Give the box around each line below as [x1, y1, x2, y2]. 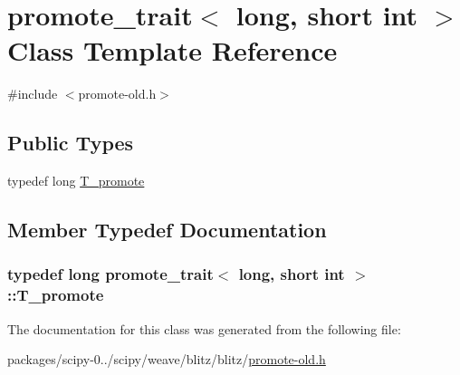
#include [7, 84, 58, 103]
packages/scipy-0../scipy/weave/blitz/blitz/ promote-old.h [7, 350, 326, 369]
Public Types [7, 129, 134, 157]
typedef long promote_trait [7, 263, 214, 285]
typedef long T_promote [7, 171, 145, 190]
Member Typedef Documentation [7, 216, 327, 244]
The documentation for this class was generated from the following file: [7, 319, 401, 338]
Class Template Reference [7, 32, 338, 69]
